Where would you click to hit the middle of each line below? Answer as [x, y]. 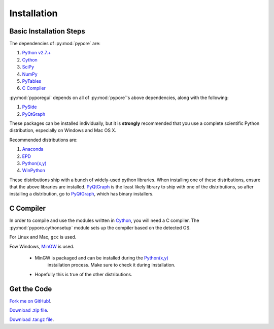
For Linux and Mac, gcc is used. [43, 237]
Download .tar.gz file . [32, 319]
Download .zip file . [29, 310]
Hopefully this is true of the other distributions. [83, 274]
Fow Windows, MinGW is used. [42, 246]
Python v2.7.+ [37, 53]
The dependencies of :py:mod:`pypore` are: [55, 44]
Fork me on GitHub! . [30, 301]
